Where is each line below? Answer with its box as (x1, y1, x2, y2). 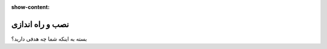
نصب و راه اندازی (11, 19, 69, 30)
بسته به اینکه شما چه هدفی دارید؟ (11, 35, 87, 42)
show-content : (11, 4, 50, 10)
